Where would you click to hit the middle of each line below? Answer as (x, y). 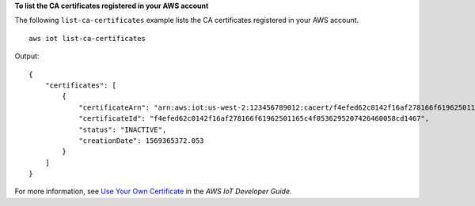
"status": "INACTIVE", (123, 129)
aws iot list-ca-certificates (87, 38)
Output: (27, 56)
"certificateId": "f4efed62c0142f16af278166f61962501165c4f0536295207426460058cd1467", (254, 119)
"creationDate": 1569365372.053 (142, 140)
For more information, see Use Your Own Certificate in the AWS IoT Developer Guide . (153, 191)
